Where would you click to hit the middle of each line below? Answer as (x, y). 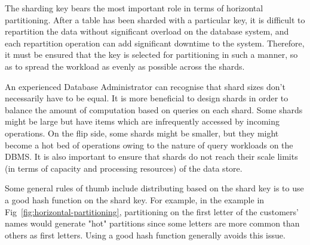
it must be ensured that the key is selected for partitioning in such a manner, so (151, 55)
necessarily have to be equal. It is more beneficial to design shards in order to (147, 98)
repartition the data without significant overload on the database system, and (147, 31)
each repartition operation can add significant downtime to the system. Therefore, (155, 43)
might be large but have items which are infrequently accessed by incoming (142, 121)
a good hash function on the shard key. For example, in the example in (135, 199)
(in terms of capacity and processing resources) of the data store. (124, 168)
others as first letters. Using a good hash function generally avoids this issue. (145, 235)
